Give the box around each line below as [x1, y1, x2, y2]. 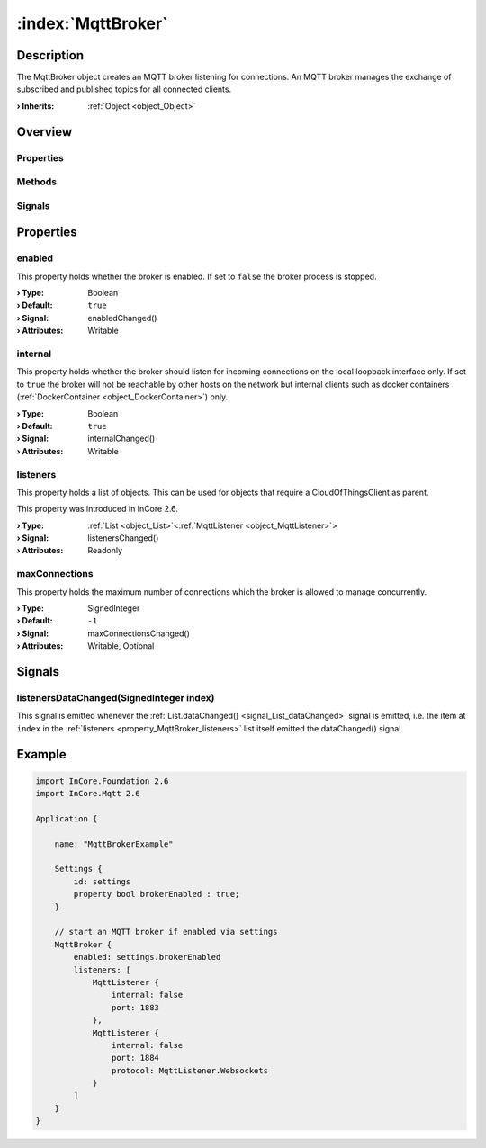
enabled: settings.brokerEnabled [73, 952, 221, 963]
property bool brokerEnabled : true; [73, 889, 240, 900]
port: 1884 [111, 1053, 159, 1063]
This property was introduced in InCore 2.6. [16, 504, 179, 515]
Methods [16, 175, 58, 188]
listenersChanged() [87, 533, 159, 543]
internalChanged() [87, 433, 156, 444]
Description [16, 48, 85, 63]
